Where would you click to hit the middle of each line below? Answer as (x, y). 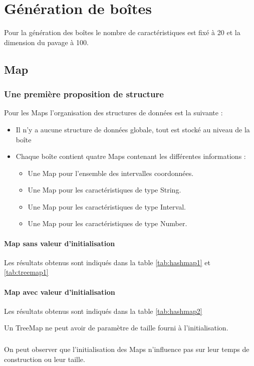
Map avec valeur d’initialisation (60, 292)
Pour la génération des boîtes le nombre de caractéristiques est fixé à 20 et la (122, 32)
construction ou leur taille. (45, 359)
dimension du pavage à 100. (46, 42)
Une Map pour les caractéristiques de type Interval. (107, 206)
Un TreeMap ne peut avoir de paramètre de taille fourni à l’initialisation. (116, 328)
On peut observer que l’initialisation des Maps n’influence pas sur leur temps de (127, 349)
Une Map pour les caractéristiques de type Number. (107, 223)
